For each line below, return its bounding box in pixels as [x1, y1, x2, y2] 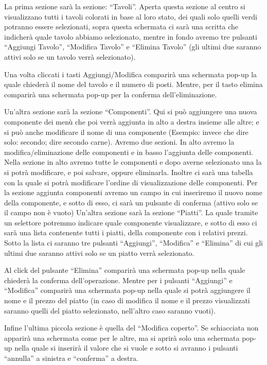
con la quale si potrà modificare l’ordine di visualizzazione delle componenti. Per [4, 177, 258, 187]
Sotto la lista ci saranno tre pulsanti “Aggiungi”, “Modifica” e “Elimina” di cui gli [4, 237, 263, 248]
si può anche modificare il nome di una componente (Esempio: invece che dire [4, 126, 248, 137]
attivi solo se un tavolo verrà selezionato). [4, 51, 136, 62]
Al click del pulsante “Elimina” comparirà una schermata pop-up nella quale [4, 265, 245, 275]
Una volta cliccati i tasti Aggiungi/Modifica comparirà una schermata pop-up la [4, 68, 257, 79]
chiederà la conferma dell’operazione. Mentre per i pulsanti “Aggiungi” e [4, 274, 233, 285]
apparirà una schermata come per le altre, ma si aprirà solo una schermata [4, 332, 240, 343]
